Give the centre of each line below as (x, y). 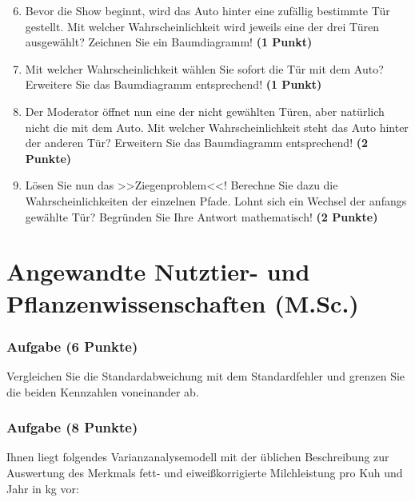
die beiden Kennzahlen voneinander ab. (103, 391)
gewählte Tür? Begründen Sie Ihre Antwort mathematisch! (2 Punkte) (202, 216)
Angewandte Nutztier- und (158, 271)
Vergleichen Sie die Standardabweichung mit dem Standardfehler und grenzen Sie (206, 375)
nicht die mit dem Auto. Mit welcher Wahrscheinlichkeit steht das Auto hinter (217, 127)
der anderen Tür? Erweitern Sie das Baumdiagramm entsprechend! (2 (197, 143)
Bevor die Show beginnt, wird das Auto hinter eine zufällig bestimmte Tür (207, 10)
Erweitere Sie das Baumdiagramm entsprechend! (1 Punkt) (174, 84)
